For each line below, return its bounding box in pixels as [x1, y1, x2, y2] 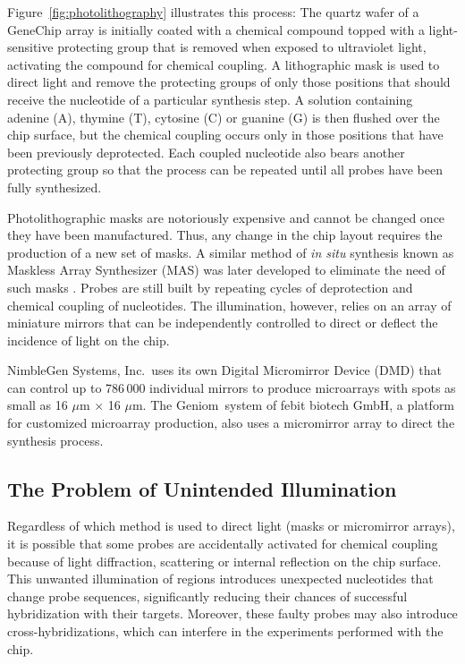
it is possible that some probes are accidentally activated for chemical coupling [7, 534, 438, 553]
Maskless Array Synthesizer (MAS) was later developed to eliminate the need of [7, 260, 445, 279]
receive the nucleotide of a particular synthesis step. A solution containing [7, 89, 413, 108]
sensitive [7, 38, 54, 56]
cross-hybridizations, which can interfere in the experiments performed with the [7, 622, 444, 641]
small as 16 [7, 396, 68, 414]
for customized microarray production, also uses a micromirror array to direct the [7, 413, 455, 432]
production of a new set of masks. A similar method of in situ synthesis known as [7, 243, 454, 261]
